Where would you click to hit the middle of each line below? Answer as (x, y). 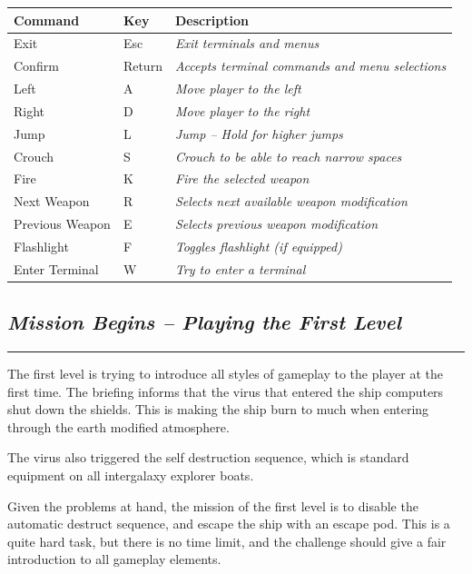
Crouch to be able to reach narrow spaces (288, 156)
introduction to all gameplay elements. (114, 559)
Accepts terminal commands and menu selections (310, 66)
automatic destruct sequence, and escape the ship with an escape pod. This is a (229, 524)
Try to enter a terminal (240, 268)
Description (211, 20)
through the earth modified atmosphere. (118, 426)
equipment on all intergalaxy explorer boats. (131, 475)
